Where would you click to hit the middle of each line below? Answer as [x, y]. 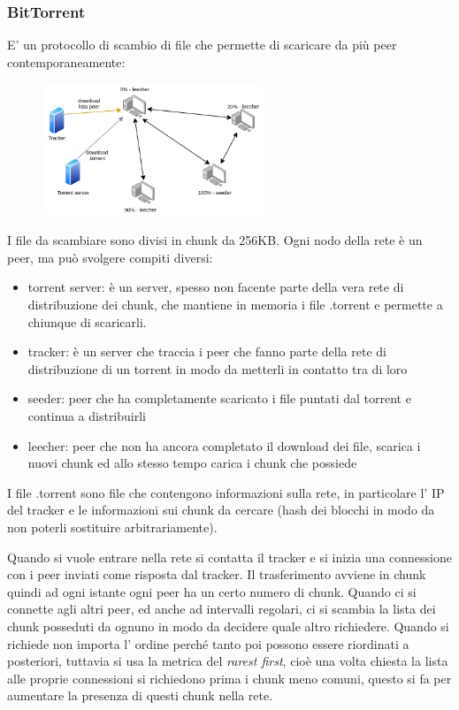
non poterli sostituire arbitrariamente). [112, 527]
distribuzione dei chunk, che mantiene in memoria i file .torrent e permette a [235, 304]
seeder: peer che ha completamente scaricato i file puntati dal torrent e [219, 398]
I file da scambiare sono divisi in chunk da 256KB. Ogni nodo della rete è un [215, 240]
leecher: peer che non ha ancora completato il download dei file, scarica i [224, 445]
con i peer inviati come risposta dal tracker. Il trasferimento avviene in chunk [217, 574]
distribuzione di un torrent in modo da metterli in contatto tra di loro [218, 368]
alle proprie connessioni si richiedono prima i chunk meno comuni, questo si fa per [229, 678]
